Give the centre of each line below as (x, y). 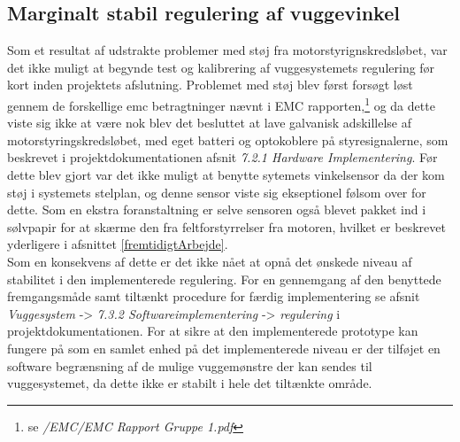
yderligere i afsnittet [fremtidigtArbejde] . (118, 244)
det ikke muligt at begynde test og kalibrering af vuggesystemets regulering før (221, 67)
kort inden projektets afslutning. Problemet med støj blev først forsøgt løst (210, 85)
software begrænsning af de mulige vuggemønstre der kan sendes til (190, 365)
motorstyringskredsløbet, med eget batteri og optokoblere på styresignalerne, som (228, 140)
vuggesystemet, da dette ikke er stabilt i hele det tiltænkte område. (190, 383)
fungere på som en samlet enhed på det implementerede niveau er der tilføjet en (224, 348)
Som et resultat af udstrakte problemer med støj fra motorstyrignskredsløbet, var (227, 50)
